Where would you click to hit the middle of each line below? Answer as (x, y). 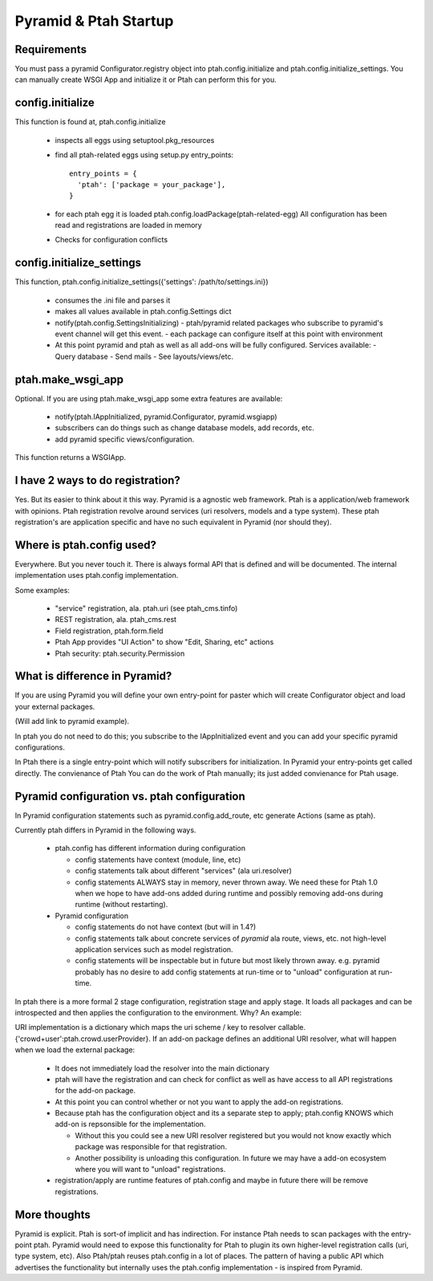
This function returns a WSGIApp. (71, 458)
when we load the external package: (75, 1050)
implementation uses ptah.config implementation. (97, 575)
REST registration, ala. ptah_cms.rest (115, 620)
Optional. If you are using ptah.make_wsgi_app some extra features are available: (149, 398)
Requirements (51, 49)
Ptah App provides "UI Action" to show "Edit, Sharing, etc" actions (164, 642)
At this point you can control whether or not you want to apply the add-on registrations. (199, 1102)
